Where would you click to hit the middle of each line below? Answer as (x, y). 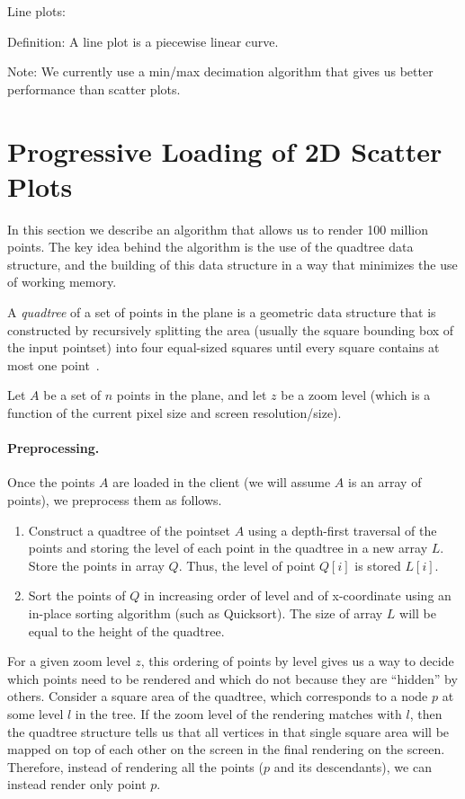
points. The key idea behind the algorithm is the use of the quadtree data (210, 247)
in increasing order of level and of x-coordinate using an (298, 595)
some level (36, 713)
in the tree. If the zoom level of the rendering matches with (238, 713)
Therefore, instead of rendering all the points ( (135, 766)
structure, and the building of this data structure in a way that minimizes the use (232, 264)
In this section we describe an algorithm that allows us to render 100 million (218, 229)
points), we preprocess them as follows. (115, 500)
